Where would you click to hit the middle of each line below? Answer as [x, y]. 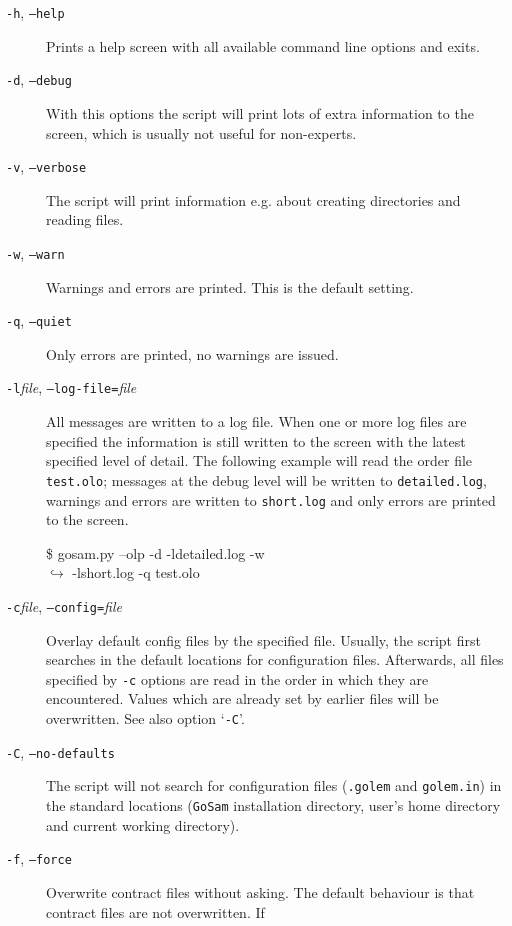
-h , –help [35, 12]
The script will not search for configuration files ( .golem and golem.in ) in [274, 785]
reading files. [85, 219]
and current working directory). [143, 824]
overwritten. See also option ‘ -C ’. [145, 718]
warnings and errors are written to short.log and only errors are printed [271, 499]
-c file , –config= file [64, 605]
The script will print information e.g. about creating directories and [253, 199]
